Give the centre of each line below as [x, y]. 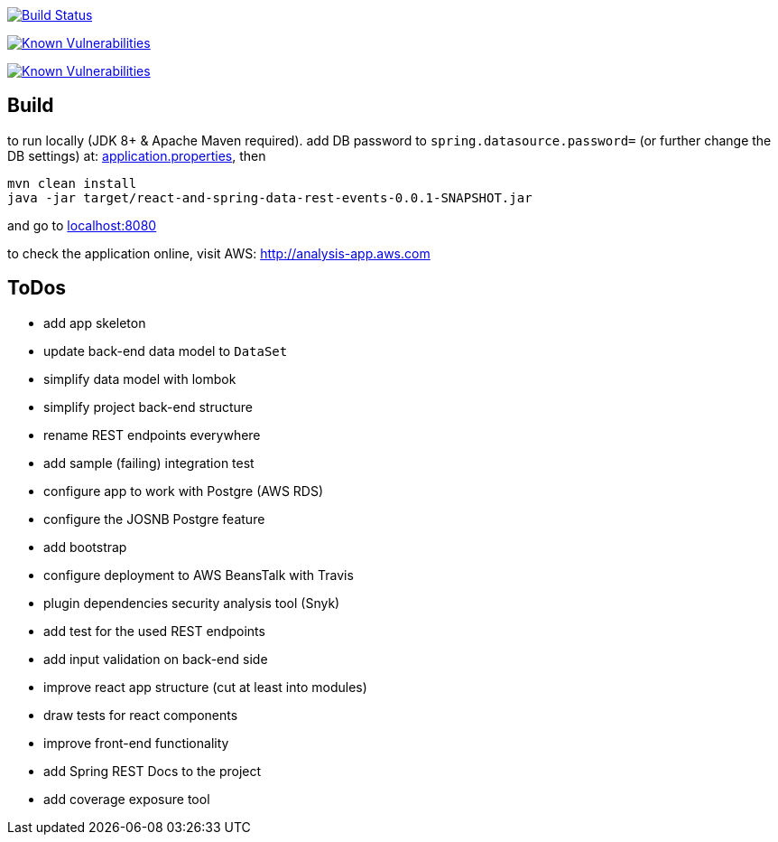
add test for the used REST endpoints [154, 631]
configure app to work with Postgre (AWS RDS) [184, 491]
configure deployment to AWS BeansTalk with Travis [199, 575]
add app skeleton [95, 323]
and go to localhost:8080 [82, 225]
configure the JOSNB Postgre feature [154, 519]
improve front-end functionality [136, 743]
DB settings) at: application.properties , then [137, 155]
